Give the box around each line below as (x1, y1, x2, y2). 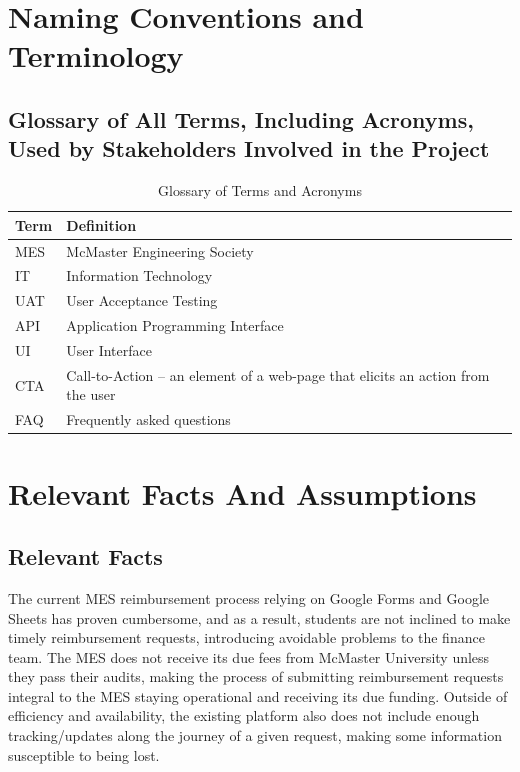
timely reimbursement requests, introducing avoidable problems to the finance (8, 627, 485, 648)
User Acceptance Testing (66, 290, 218, 311)
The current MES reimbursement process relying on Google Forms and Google (8, 587, 490, 608)
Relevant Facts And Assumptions (8, 472, 477, 513)
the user (66, 384, 116, 405)
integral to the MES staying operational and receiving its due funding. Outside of (8, 685, 508, 706)
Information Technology (66, 265, 213, 286)
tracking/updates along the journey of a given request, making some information (8, 725, 502, 746)
